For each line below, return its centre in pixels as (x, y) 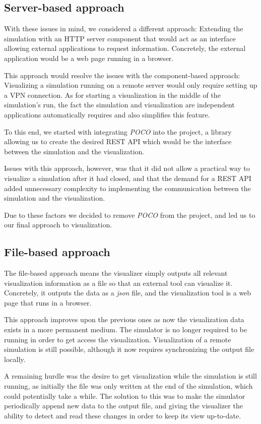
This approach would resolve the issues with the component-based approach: (122, 75)
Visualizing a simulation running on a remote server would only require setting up (131, 85)
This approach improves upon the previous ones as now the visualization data (124, 319)
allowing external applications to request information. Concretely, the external (125, 48)
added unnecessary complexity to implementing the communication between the (127, 188)
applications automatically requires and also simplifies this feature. (107, 114)
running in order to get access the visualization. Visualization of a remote (118, 339)
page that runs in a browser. (48, 302)
